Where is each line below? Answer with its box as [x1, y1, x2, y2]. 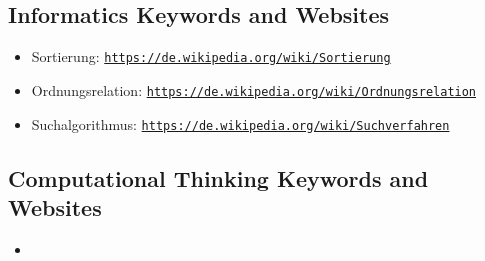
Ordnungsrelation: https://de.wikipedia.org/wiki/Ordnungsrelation [31, 79, 477, 100]
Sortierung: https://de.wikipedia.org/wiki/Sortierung [31, 46, 391, 67]
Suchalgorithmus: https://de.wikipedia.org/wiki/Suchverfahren [31, 113, 450, 134]
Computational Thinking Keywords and [8, 162, 429, 193]
